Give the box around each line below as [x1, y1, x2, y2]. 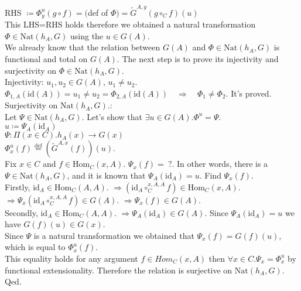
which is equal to [5, 241, 66, 253]
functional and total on [5, 52, 88, 64]
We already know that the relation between [5, 41, 160, 53]
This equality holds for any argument [5, 252, 138, 264]
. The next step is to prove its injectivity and [117, 52, 279, 64]
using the [70, 29, 104, 42]
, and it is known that [67, 169, 146, 181]
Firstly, [5, 180, 30, 193]
